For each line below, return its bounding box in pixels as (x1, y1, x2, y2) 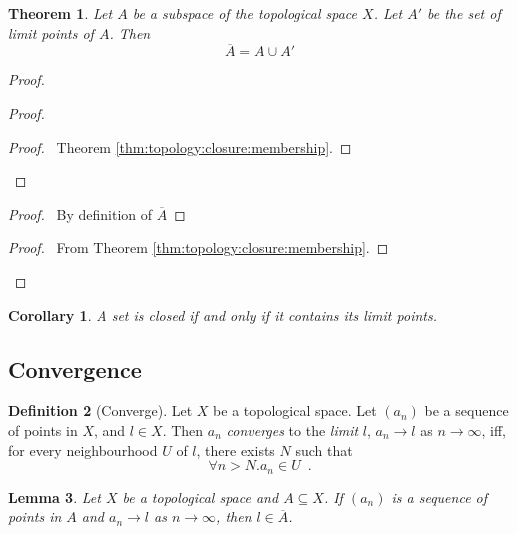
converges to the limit (226, 419, 359, 440)
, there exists (196, 439, 275, 460)
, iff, (481, 419, 507, 440)
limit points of (8, 22, 94, 43)
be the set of (426, 3, 501, 23)
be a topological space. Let (213, 400, 377, 421)
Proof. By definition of (8, 203, 153, 224)
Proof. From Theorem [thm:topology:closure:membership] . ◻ (8, 237, 389, 258)
